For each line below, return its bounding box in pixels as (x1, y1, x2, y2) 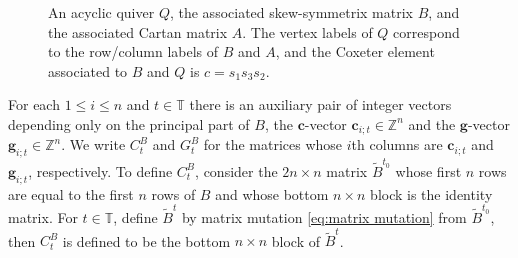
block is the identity (370, 183, 493, 204)
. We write (61, 134, 126, 155)
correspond (393, 21, 460, 42)
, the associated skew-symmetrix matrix (169, 2, 413, 22)
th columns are (351, 134, 443, 155)
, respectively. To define (28, 160, 173, 181)
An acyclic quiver (48, 2, 155, 22)
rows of (151, 183, 196, 204)
